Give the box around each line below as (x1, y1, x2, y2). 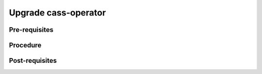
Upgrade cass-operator (9, 7, 106, 18)
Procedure (9, 41, 42, 49)
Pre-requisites (9, 26, 53, 34)
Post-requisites (9, 57, 57, 65)
